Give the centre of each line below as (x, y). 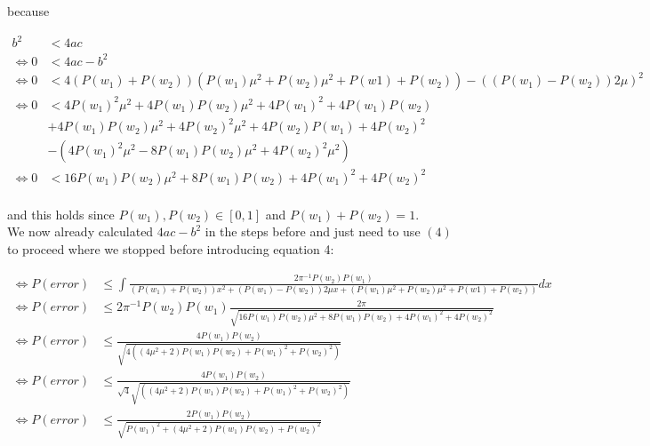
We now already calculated (80, 231)
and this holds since (61, 214)
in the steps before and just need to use (313, 231)
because (28, 11)
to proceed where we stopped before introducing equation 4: (171, 249)
